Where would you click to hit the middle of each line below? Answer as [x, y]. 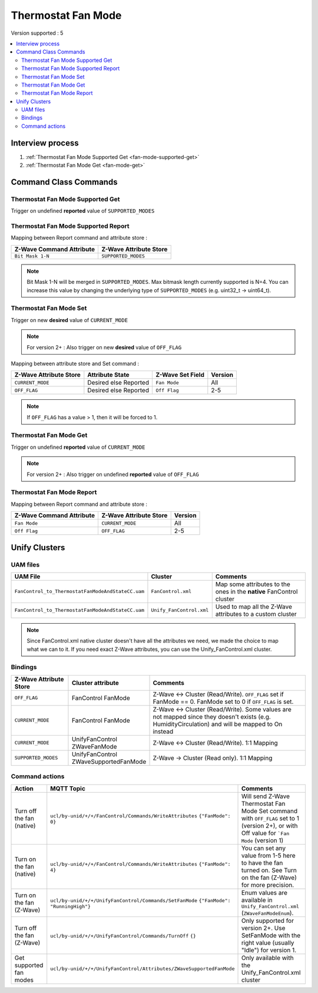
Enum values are [264, 892]
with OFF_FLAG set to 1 [270, 818]
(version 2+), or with [269, 826]
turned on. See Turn [269, 870]
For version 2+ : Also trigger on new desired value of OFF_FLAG [104, 347]
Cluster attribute [95, 683]
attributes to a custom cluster [256, 614]
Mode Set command [269, 811]
